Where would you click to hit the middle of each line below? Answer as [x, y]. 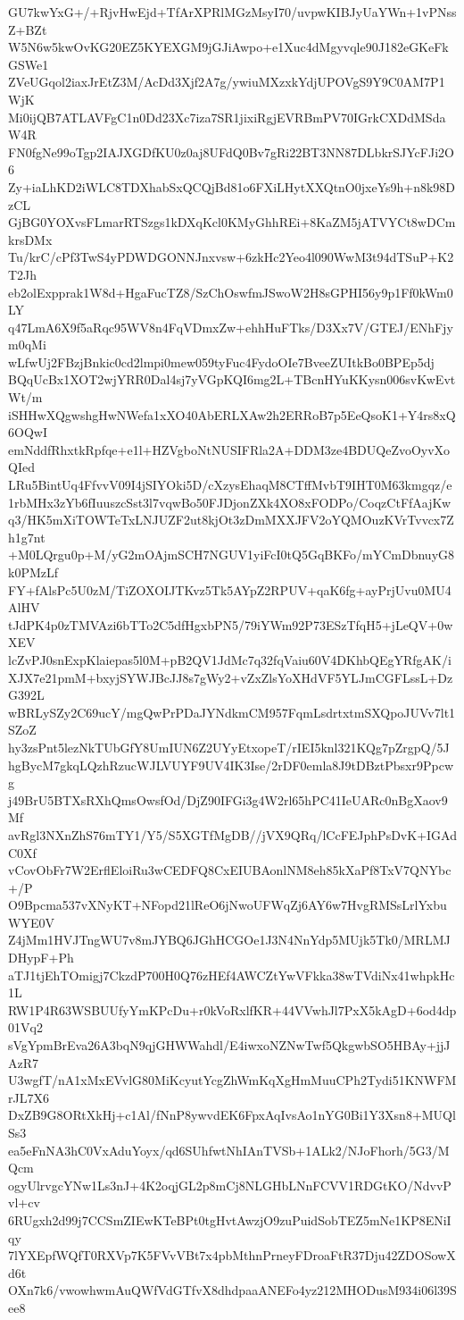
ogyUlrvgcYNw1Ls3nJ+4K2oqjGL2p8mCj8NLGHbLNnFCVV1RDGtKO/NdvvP [230, 1185]
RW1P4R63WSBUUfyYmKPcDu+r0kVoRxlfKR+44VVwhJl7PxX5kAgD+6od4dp [232, 1009]
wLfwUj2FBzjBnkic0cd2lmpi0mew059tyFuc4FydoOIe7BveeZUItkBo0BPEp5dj [221, 362]
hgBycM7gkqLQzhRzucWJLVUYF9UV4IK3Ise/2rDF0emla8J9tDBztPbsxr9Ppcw [231, 765]
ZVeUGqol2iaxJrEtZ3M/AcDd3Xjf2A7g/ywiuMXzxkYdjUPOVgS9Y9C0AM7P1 [227, 82]
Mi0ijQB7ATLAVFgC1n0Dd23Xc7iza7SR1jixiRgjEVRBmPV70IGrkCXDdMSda [227, 117]
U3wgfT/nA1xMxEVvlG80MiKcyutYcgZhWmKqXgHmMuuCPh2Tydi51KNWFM [232, 1080]
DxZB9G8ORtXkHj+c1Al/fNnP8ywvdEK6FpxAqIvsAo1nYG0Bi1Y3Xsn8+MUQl [232, 1115]
